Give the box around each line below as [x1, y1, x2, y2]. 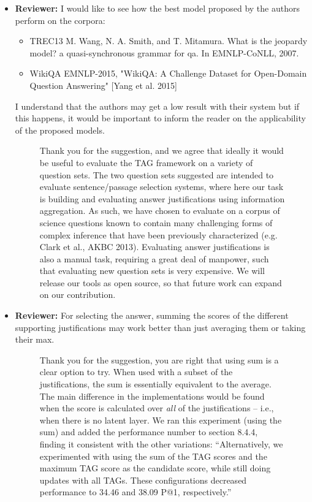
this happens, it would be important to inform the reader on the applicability [15, 112, 306, 124]
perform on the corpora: [15, 13, 105, 26]
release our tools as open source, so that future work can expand [39, 276, 282, 289]
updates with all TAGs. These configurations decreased [39, 473, 247, 486]
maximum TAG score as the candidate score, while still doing [39, 462, 271, 474]
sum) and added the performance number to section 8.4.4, [39, 425, 258, 438]
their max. [15, 333, 55, 346]
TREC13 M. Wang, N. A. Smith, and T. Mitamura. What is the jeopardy [29, 34, 308, 47]
